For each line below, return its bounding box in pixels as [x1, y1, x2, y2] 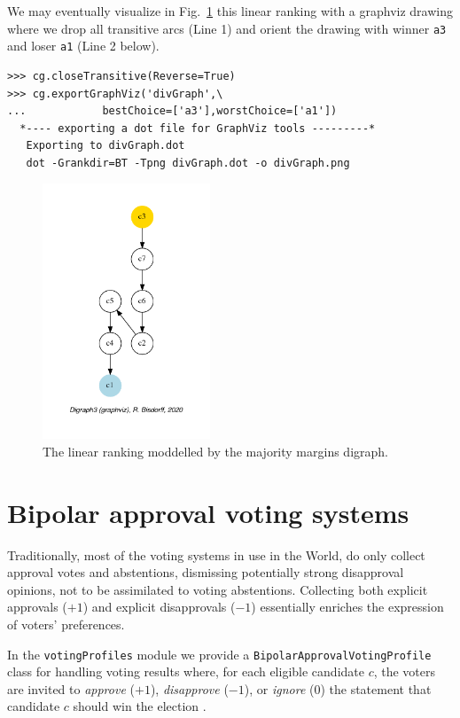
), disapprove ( [150, 679, 229, 698]
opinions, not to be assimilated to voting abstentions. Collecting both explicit [7, 580, 428, 598]
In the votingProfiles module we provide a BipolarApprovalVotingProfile [7, 644, 432, 663]
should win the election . [73, 697, 207, 715]
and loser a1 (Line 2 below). [7, 36, 160, 55]
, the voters [373, 662, 436, 681]
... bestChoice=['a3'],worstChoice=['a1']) [7, 105, 338, 118]
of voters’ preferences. [7, 615, 125, 634]
